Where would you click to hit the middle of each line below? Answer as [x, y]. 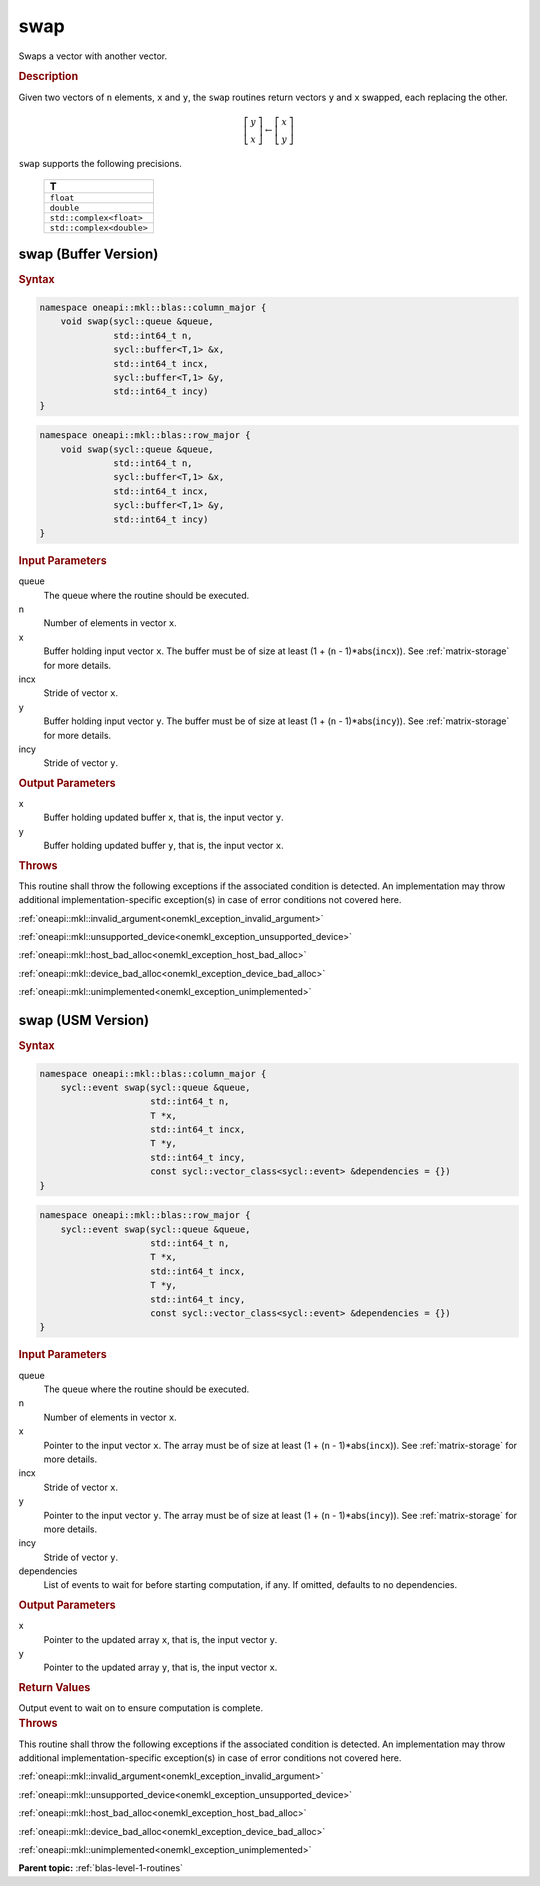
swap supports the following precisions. [100, 163]
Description [48, 77]
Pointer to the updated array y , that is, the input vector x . [160, 1667]
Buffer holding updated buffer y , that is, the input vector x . [163, 846]
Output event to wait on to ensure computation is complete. [141, 1707]
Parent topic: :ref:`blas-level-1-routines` [101, 1868]
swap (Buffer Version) [88, 254]
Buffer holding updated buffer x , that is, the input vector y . [163, 817]
